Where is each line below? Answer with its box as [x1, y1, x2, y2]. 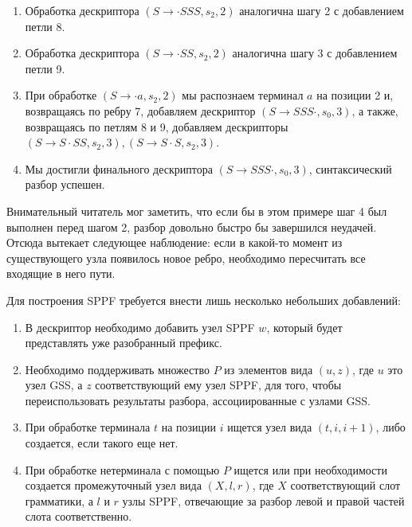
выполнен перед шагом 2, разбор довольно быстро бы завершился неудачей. [6, 218, 377, 235]
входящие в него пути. [6, 265, 116, 282]
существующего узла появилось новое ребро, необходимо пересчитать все [6, 249, 366, 266]
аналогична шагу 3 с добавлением [232, 45, 398, 61]
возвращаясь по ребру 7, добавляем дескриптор [25, 102, 256, 119]
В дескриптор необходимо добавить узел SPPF [25, 318, 255, 335]
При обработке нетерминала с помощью [25, 461, 220, 478]
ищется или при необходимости [233, 461, 387, 478]
